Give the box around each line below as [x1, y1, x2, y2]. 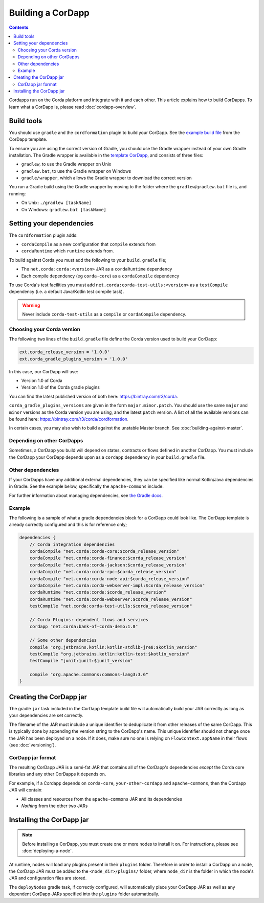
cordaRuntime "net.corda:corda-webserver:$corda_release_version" [29, 596, 193, 602]
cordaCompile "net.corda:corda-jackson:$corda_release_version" [29, 562, 187, 567]
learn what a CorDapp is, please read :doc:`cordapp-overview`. [9, 104, 136, 110]
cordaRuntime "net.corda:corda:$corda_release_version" [29, 589, 167, 595]
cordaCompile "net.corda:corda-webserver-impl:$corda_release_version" [29, 583, 205, 588]
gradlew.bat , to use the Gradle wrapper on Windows [21, 168, 132, 174]
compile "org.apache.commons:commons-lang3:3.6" [29, 672, 149, 677]
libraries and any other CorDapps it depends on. [9, 771, 106, 777]
